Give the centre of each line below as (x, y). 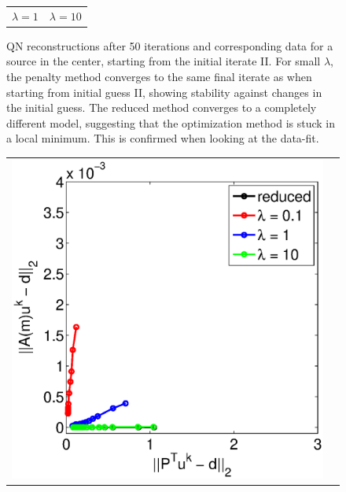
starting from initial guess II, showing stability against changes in (164, 92)
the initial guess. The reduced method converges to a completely (162, 107)
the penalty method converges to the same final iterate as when (159, 77)
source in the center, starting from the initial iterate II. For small (164, 61)
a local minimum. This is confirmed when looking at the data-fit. (163, 138)
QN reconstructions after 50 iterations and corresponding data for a (170, 45)
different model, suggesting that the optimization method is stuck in (171, 122)
